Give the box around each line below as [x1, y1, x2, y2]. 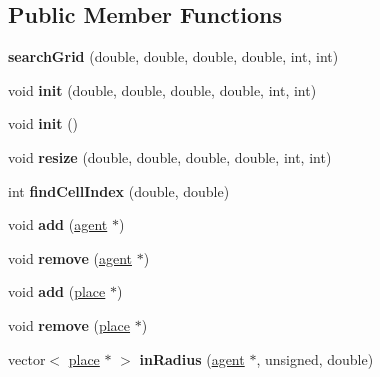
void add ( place [8, 281, 106, 302]
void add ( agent [8, 214, 108, 235]
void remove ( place [8, 314, 131, 335]
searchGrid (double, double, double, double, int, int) [8, 46, 339, 67]
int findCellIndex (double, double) [8, 180, 230, 201]
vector [8, 348, 46, 369]
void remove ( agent [8, 247, 132, 268]
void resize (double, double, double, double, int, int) [8, 146, 332, 167]
